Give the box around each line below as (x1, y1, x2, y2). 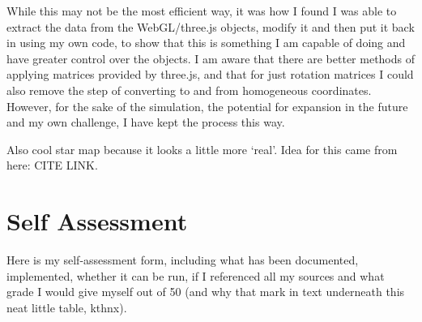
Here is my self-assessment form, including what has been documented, (6, 251, 359, 268)
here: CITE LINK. (6, 157, 98, 174)
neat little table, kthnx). (6, 298, 127, 316)
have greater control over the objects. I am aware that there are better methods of (6, 49, 416, 67)
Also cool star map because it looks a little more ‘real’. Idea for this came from (6, 140, 398, 157)
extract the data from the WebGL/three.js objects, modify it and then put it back (6, 18, 415, 35)
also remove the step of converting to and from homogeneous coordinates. (6, 81, 372, 98)
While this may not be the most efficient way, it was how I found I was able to (6, 2, 397, 19)
